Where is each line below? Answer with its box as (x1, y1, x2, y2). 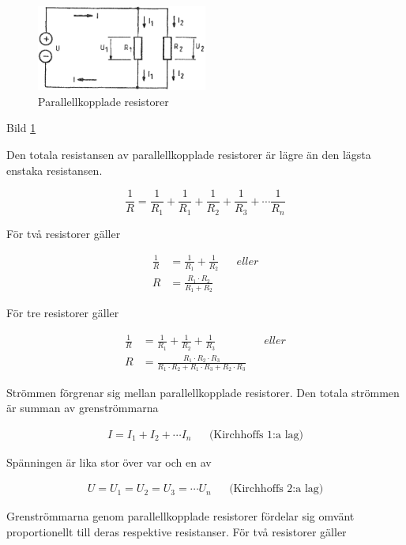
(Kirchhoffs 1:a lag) (209, 429, 303, 441)
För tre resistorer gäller (6, 305, 119, 321)
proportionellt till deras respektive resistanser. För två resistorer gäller (6, 523, 347, 539)
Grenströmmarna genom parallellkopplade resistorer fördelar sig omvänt (6, 508, 355, 524)
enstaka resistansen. (6, 161, 103, 178)
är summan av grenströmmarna (6, 399, 159, 416)
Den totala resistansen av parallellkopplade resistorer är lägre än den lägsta (6, 146, 371, 163)
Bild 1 (6, 119, 36, 136)
